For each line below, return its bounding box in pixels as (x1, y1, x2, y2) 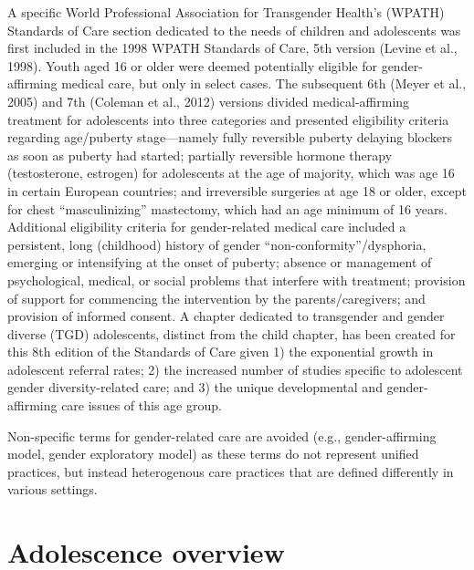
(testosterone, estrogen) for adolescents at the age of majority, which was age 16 (7, 163, 455, 182)
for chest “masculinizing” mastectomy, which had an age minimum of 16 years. (7, 199, 448, 218)
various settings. (7, 480, 98, 499)
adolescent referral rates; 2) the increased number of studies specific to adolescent (7, 359, 463, 378)
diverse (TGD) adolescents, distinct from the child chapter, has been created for (7, 324, 456, 343)
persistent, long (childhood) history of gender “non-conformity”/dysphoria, (7, 234, 427, 254)
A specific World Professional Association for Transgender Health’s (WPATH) (7, 3, 445, 21)
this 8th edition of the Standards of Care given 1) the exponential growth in (7, 342, 434, 361)
